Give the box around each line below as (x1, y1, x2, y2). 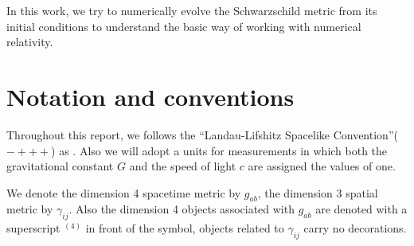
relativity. (6, 33, 53, 50)
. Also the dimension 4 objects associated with (68, 201, 295, 217)
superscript (6, 220, 61, 236)
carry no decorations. (303, 220, 407, 236)
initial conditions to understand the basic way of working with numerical (6, 18, 361, 34)
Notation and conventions (6, 80, 295, 112)
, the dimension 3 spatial (257, 184, 378, 201)
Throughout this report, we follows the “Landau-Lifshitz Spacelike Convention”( (6, 126, 398, 143)
